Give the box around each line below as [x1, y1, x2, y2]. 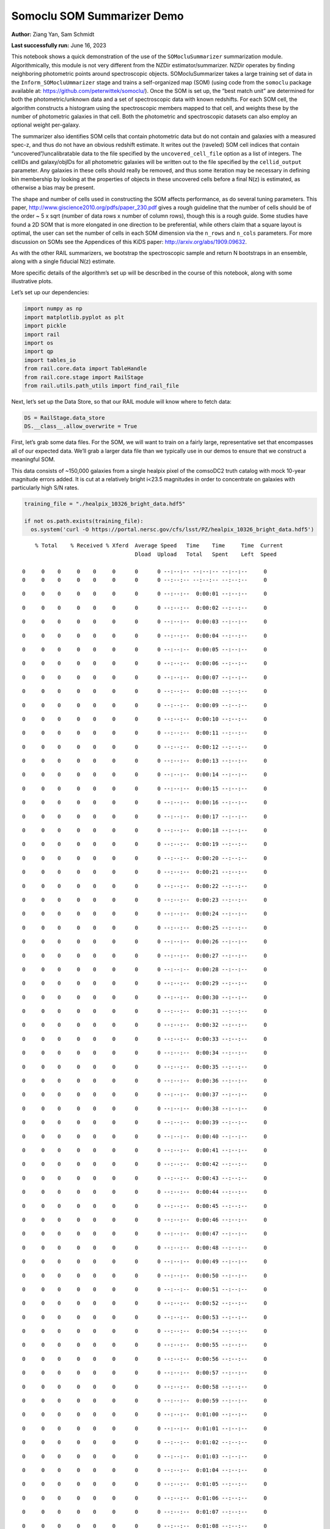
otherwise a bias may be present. [11, 184, 95, 191]
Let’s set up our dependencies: [11, 289, 90, 296]
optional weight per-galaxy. [11, 121, 81, 128]
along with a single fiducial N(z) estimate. [11, 257, 116, 265]
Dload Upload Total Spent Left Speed [134, 550, 277, 558]
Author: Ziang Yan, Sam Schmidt [11, 31, 95, 38]
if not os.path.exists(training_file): [24, 517, 144, 525]
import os [24, 339, 54, 347]
